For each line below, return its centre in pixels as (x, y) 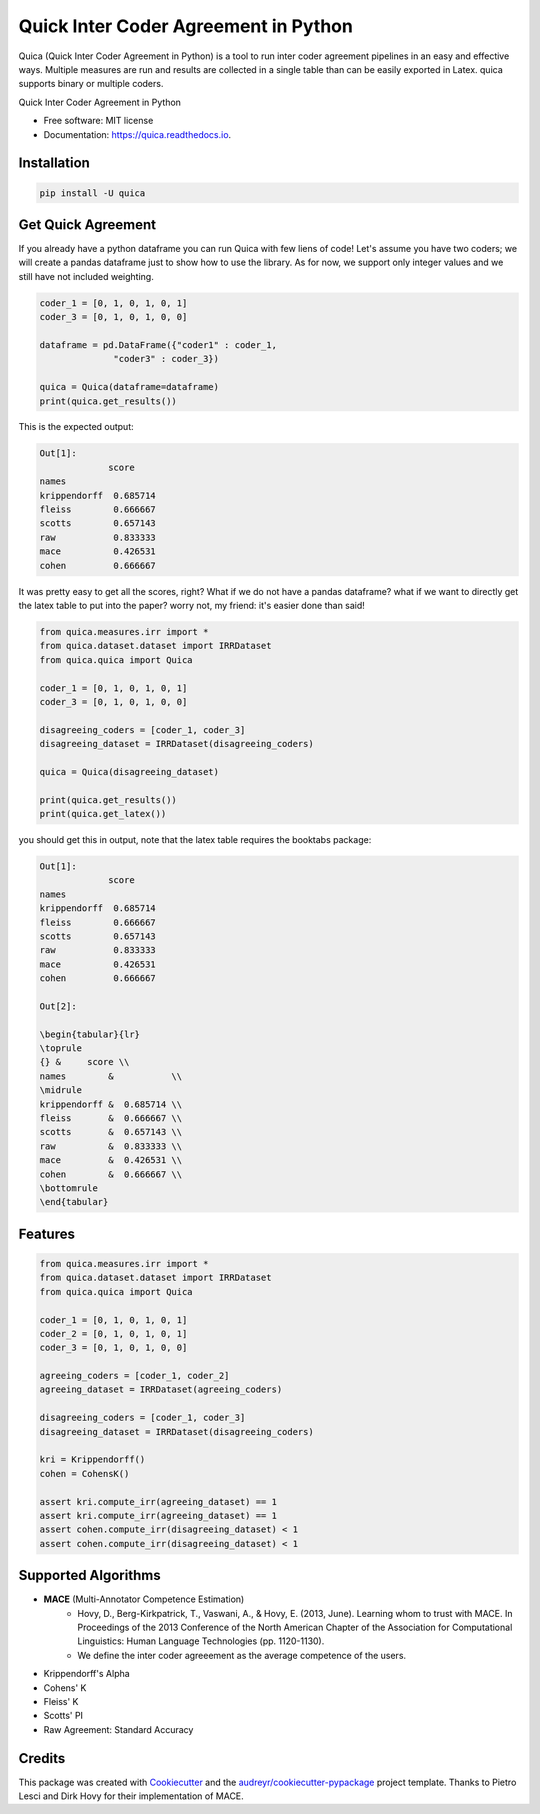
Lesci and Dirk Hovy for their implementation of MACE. (131, 1796)
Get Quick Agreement (87, 224)
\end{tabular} (74, 1202)
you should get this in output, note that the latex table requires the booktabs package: (195, 840)
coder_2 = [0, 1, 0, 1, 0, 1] (113, 1333)
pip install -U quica (92, 193)
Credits (42, 1758)
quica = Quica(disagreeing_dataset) (129, 771)
